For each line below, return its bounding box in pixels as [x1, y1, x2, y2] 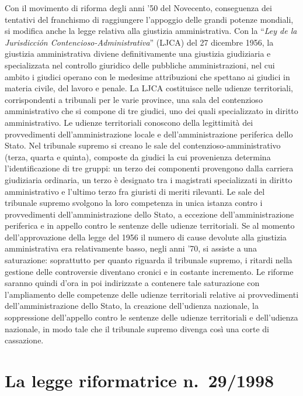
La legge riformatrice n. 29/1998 [5, 369, 274, 392]
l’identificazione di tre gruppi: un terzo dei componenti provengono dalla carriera [5, 162, 294, 174]
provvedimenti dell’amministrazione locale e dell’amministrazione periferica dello [5, 128, 293, 140]
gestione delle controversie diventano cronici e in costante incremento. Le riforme [5, 265, 294, 277]
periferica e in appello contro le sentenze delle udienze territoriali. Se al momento [5, 219, 295, 232]
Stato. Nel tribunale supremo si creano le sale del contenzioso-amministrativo [5, 139, 281, 151]
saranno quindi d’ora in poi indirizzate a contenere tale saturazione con [5, 277, 260, 289]
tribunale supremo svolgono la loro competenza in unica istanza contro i [5, 197, 263, 209]
